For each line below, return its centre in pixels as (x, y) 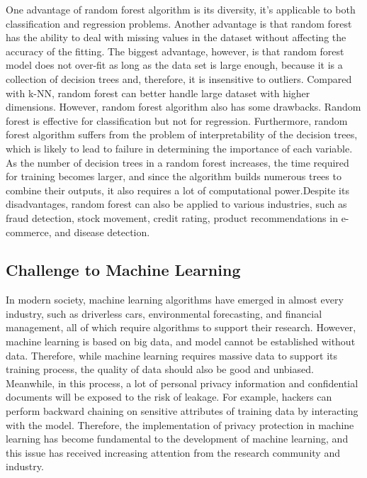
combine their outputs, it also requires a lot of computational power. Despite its (177, 190)
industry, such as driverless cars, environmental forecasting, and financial (164, 313)
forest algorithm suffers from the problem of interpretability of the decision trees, (182, 134)
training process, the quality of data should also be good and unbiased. (160, 369)
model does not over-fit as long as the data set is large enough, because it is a (174, 65)
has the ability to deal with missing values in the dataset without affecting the (176, 37)
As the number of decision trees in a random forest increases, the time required (177, 162)
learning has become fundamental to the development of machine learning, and (177, 439)
